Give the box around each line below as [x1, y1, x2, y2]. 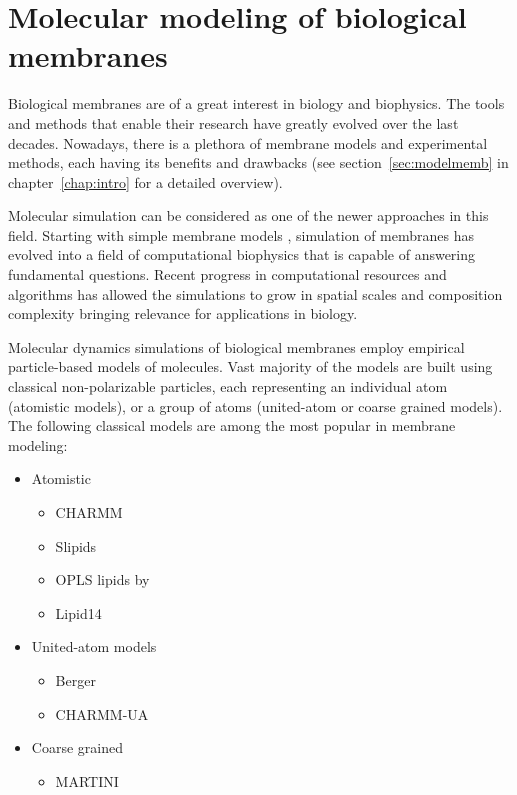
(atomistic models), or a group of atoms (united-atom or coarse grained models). [8, 395, 503, 416]
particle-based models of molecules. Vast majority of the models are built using [8, 356, 493, 377]
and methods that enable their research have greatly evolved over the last [8, 112, 459, 133]
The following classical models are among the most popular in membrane [8, 415, 456, 436]
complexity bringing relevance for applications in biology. [8, 303, 358, 324]
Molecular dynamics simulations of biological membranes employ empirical [8, 336, 465, 357]
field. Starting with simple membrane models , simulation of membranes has [8, 224, 474, 245]
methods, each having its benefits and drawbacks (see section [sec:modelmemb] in [8, 152, 509, 173]
